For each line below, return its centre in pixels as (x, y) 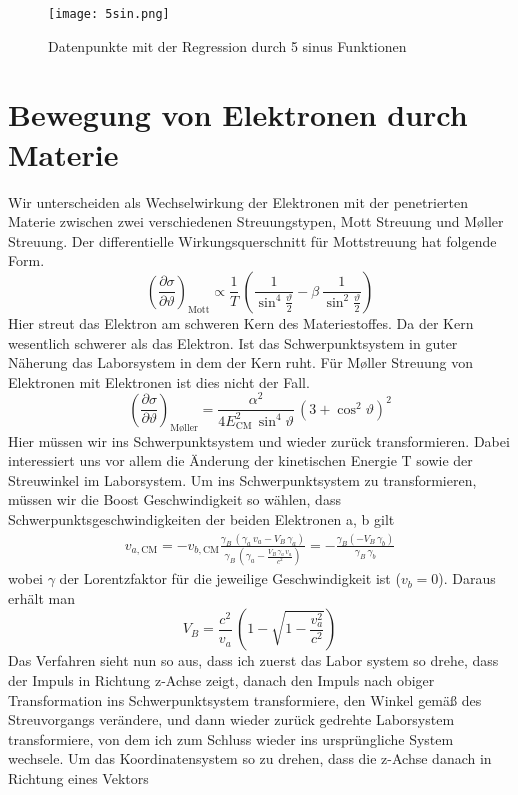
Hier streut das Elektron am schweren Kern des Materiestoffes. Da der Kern (241, 322)
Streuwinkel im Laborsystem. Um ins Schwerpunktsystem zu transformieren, (242, 479)
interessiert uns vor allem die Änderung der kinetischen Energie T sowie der (240, 460)
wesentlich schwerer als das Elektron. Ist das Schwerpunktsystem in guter (233, 342)
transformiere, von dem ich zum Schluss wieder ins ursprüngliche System (231, 738)
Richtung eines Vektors (78, 778)
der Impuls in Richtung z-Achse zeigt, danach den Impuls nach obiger (221, 680)
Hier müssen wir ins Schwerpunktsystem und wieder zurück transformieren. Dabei (259, 440)
